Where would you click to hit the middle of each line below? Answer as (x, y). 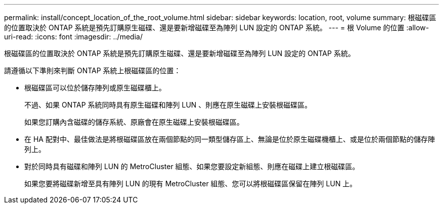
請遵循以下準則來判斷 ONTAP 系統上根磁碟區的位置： (93, 70)
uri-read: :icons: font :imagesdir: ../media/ (73, 37)
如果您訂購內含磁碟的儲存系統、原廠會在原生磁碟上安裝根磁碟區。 (134, 122)
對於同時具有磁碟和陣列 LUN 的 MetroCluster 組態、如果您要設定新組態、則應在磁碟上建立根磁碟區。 (192, 166)
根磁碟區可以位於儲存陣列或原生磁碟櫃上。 (95, 88)
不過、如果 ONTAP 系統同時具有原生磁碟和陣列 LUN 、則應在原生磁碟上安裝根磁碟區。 (168, 105)
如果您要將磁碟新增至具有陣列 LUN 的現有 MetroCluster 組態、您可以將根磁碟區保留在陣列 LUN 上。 (191, 184)
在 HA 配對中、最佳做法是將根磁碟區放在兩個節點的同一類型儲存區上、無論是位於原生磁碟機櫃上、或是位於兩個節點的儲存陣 (230, 139)
